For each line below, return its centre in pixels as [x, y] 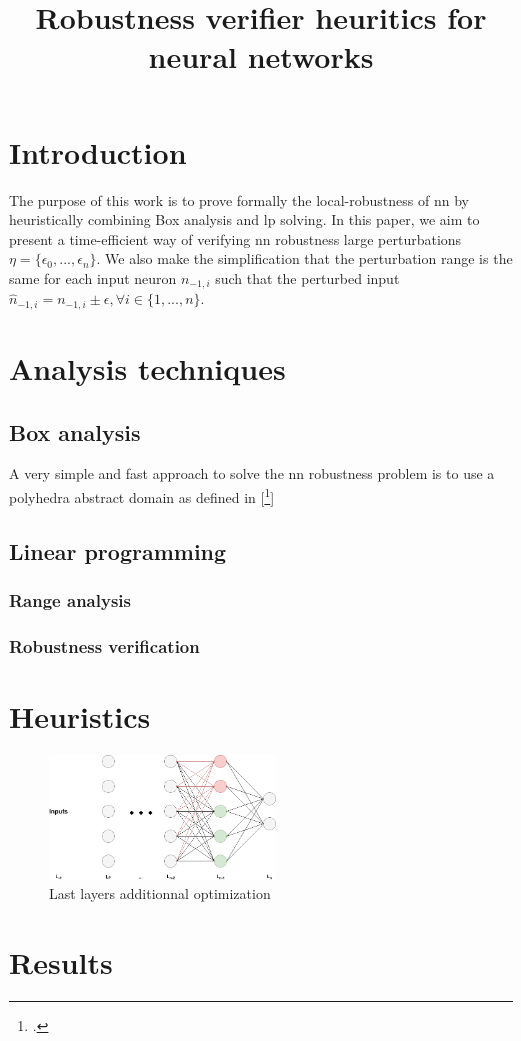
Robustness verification [104, 645]
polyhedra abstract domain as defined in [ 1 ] [142, 495]
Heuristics [80, 715]
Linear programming [118, 550]
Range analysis [70, 599]
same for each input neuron [93, 277]
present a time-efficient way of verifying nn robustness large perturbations [235, 238]
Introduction [98, 151]
